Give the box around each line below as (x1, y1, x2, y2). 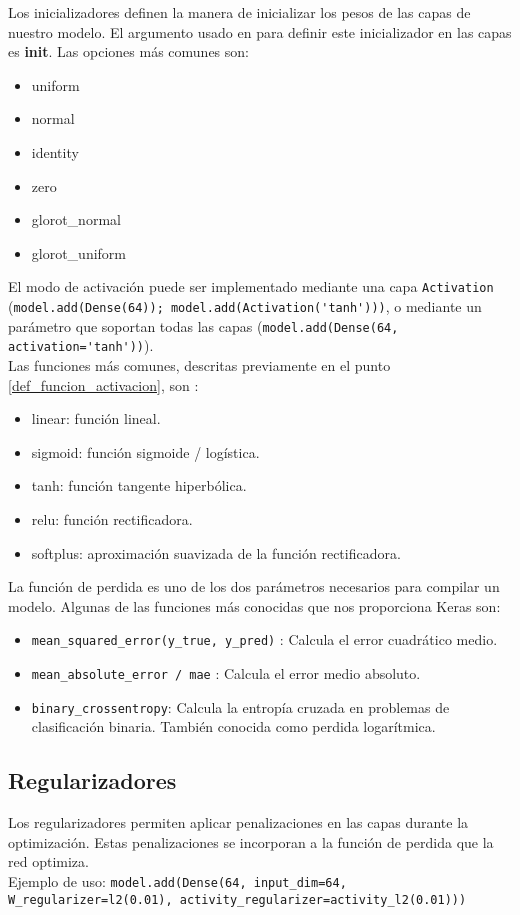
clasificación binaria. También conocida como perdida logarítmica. (31, 716, 436, 737)
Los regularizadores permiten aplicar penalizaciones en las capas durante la (8, 812, 469, 833)
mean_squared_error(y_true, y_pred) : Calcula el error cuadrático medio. (31, 629, 498, 650)
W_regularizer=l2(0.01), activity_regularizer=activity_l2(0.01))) (8, 892, 467, 907)
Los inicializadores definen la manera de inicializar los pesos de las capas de (8, 2, 471, 22)
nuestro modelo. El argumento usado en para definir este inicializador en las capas (8, 21, 512, 42)
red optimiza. (8, 851, 89, 872)
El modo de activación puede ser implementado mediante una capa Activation (8, 276, 494, 297)
